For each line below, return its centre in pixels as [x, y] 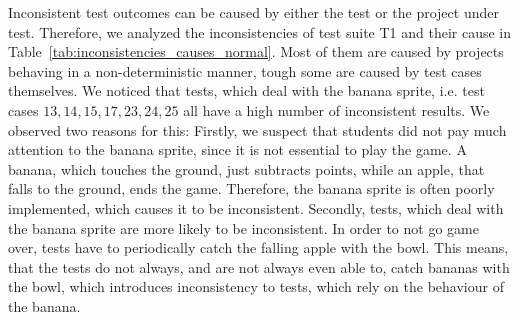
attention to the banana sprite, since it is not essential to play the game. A [237, 149]
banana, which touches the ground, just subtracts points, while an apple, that [246, 168]
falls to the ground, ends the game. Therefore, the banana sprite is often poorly [251, 188]
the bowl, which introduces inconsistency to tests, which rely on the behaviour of [256, 286]
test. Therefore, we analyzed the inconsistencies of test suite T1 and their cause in [260, 31]
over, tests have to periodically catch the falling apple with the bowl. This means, [258, 247]
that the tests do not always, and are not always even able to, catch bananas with [259, 266]
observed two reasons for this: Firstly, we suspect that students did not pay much [257, 129]
